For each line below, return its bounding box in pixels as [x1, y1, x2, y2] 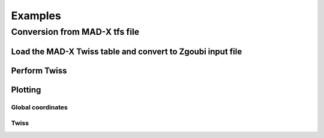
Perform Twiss [11, 65, 67, 76]
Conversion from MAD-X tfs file [11, 26, 140, 37]
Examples [11, 9, 61, 22]
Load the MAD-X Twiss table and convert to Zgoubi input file [11, 46, 242, 56]
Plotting [11, 85, 41, 95]
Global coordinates [11, 103, 68, 111]
